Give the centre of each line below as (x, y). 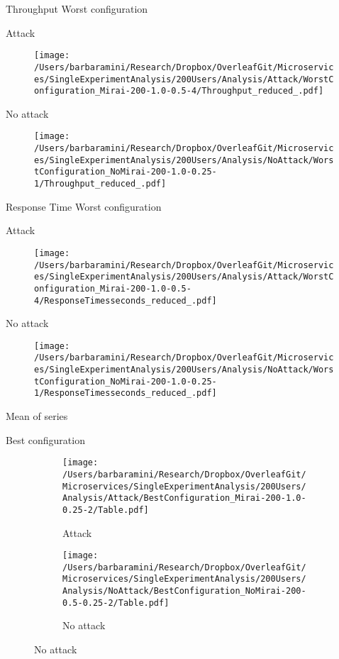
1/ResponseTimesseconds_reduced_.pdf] (126, 393)
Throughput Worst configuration (77, 9)
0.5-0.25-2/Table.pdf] (116, 603)
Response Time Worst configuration (84, 206)
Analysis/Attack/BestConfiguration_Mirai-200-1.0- (184, 498)
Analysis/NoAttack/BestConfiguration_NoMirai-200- (184, 591)
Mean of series (37, 416)
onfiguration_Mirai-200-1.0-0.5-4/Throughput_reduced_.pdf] (179, 91)
